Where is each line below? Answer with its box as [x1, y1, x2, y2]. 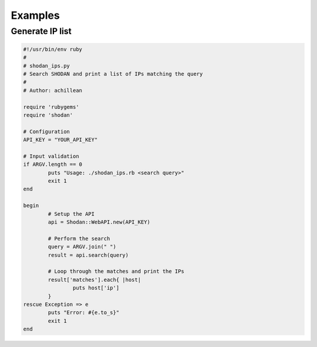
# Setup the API [48, 211, 95, 217]
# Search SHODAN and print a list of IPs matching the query [23, 71, 203, 77]
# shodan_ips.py [23, 62, 70, 69]
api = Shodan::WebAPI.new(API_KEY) [48, 219, 151, 225]
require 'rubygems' [23, 104, 79, 110]
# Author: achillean [23, 87, 82, 94]
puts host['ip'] [72, 285, 120, 291]
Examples [11, 9, 60, 22]
